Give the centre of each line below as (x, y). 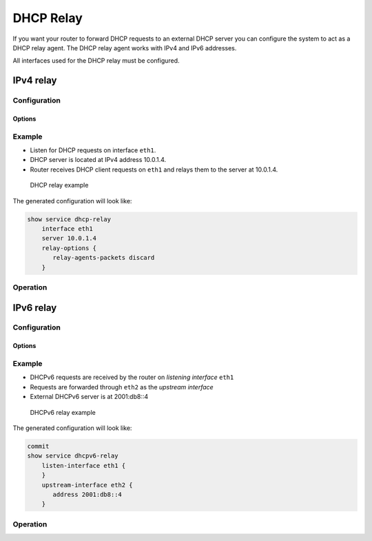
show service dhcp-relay (69, 219)
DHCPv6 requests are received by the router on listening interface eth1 (132, 377)
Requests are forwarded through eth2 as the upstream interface (122, 387)
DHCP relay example (59, 185)
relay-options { (69, 248)
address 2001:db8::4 (87, 494)
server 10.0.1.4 (69, 238)
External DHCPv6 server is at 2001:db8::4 (89, 397)
